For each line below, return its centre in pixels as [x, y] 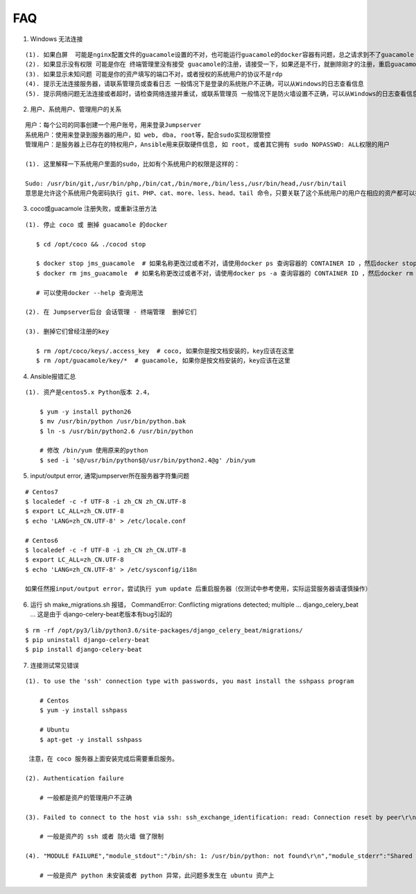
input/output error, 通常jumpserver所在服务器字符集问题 [110, 476]
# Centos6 [42, 540]
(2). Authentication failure [75, 778]
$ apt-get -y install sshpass [90, 740]
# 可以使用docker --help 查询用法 [89, 293]
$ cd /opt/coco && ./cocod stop [91, 244]
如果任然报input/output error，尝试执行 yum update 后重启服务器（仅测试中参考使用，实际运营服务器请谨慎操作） [198, 589]
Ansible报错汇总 [53, 376]
